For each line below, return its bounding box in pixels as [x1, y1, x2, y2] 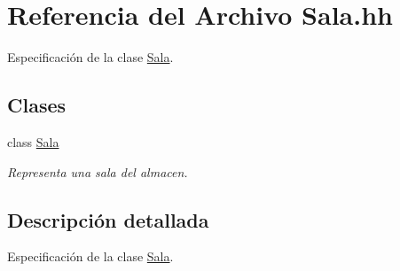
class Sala [7, 132, 59, 151]
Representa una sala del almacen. [7, 162, 188, 181]
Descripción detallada [7, 205, 209, 233]
